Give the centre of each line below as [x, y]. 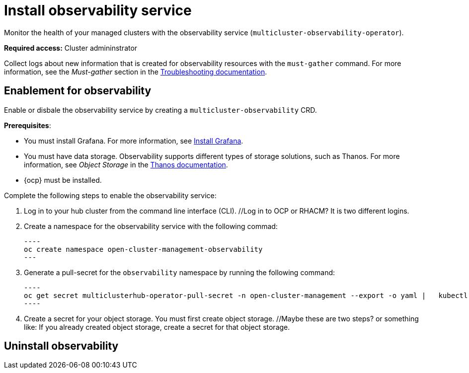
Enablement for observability [78, 91]
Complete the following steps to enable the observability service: [110, 195]
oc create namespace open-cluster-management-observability [143, 249]
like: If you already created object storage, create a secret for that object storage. [157, 327]
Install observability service [98, 10]
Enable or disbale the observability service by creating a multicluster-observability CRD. [160, 110]
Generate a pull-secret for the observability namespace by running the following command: [180, 272]
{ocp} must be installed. [63, 180]
